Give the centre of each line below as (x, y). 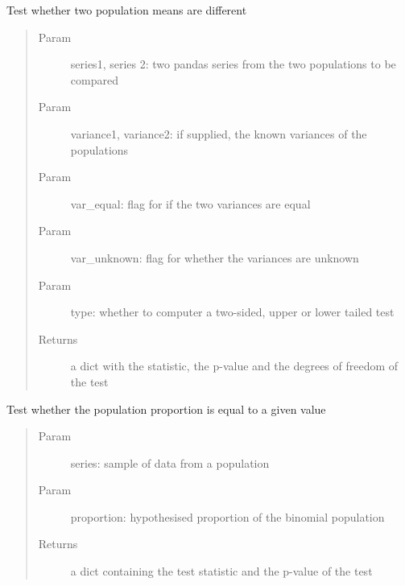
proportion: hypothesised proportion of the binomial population (227, 516)
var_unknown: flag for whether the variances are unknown (215, 257)
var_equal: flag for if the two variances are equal (190, 203)
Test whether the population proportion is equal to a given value (166, 409)
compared (94, 79)
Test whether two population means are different (127, 10)
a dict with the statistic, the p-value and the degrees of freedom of (234, 366)
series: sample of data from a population (170, 462)
